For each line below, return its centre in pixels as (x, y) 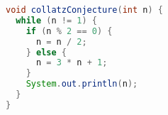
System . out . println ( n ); (82, 84)
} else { (46, 52)
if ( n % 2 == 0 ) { (69, 31)
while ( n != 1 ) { (56, 20)
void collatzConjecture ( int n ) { (85, 10)
